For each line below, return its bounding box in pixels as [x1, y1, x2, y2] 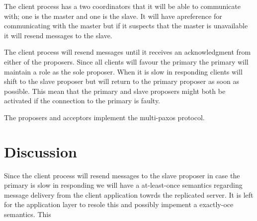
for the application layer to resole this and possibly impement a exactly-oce [4, 199, 234, 210]
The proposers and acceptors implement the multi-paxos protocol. [4, 112, 205, 122]
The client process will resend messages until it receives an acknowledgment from [4, 47, 251, 57]
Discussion [4, 141, 77, 161]
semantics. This [4, 209, 51, 220]
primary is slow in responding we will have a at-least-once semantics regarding [4, 180, 243, 190]
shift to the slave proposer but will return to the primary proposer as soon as [4, 76, 239, 86]
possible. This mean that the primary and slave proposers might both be [4, 85, 226, 96]
